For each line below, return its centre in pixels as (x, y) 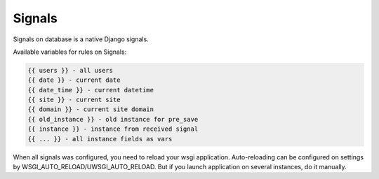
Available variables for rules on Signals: (70, 52)
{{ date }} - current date (74, 80)
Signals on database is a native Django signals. (81, 39)
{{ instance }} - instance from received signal (113, 129)
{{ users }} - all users (71, 70)
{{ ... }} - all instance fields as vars (100, 139)
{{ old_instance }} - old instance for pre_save (113, 119)
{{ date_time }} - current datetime (91, 90)
